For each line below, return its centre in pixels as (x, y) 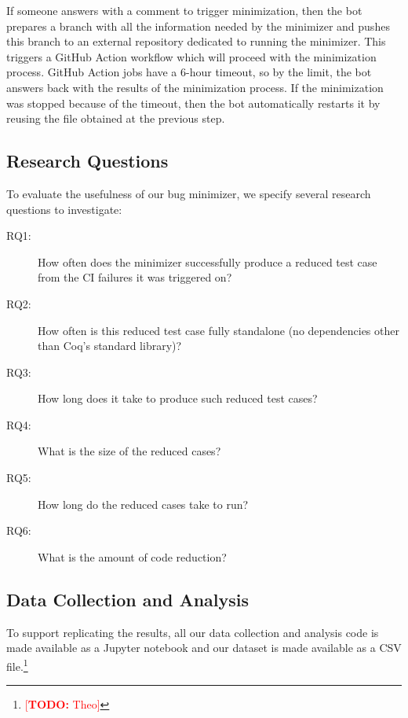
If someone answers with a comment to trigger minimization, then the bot (184, 10)
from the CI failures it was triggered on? (135, 277)
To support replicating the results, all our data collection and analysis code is (193, 632)
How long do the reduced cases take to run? (143, 504)
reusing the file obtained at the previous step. (116, 118)
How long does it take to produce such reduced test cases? (178, 398)
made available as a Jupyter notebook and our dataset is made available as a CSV (204, 648)
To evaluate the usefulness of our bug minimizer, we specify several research (189, 193)
